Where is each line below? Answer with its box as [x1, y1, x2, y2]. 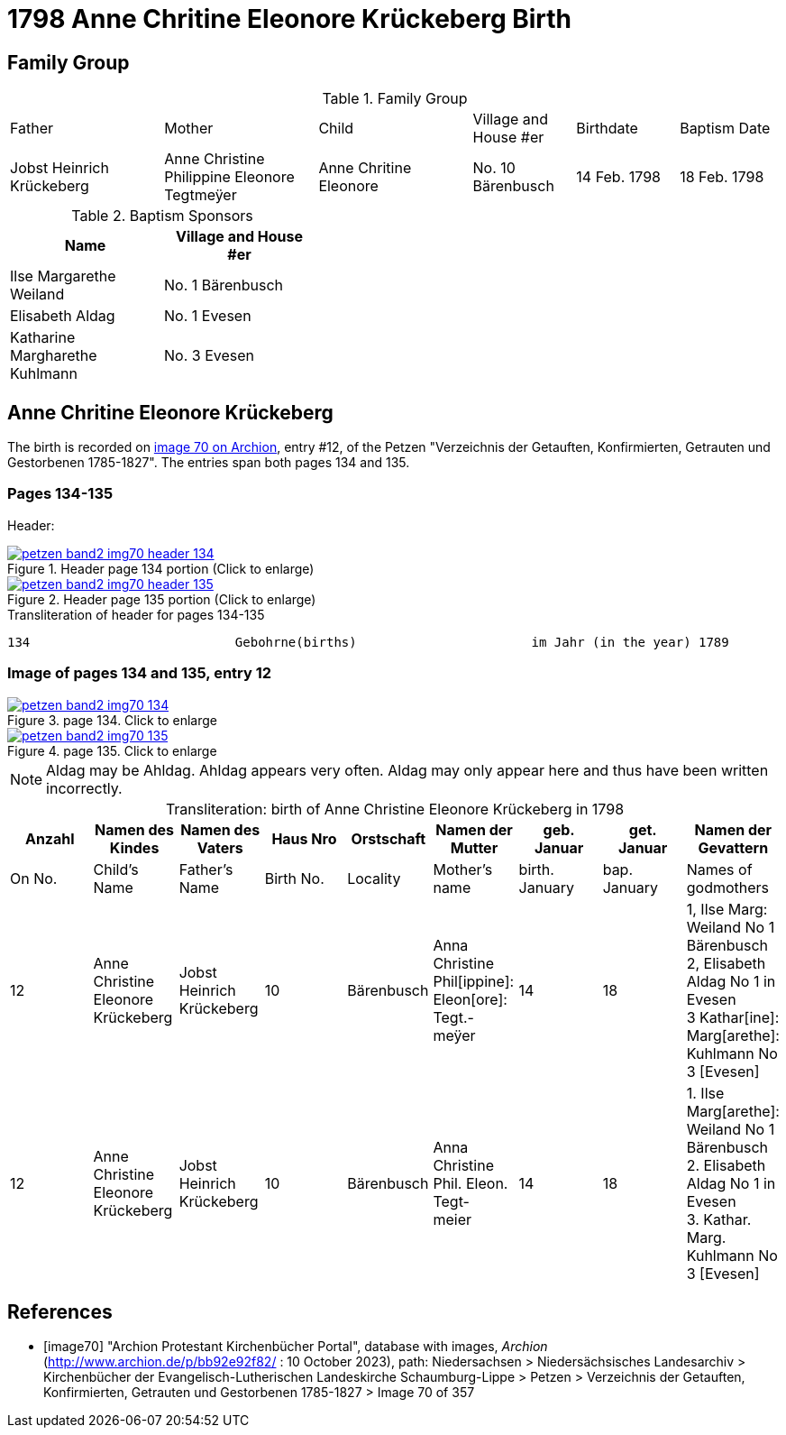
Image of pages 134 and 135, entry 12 [7, 664, 272, 683]
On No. [10, 869, 58, 888]
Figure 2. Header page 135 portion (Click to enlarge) [7, 591, 316, 607]
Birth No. [264, 869, 324, 888]
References [7, 1300, 113, 1323]
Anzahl [24, 829, 75, 848]
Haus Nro [271, 829, 337, 848]
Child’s [93, 860, 139, 878]
